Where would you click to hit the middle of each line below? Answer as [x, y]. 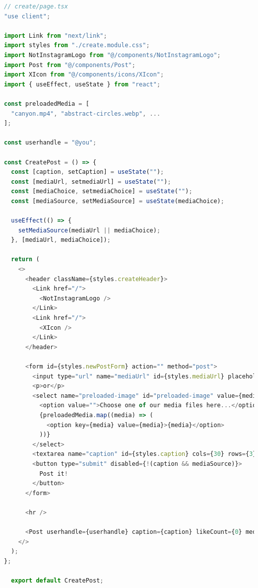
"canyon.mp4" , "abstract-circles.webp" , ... [86, 113]
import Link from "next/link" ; [56, 36]
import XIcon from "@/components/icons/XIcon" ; [84, 75]
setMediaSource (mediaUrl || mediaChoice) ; [89, 230]
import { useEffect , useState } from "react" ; [82, 84]
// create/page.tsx [36, 6]
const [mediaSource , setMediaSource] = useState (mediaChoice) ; [118, 201]
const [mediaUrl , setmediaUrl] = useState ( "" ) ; [91, 182]
